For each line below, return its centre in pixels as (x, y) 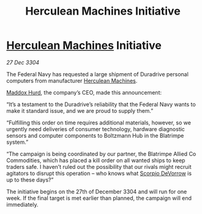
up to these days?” (30, 180)
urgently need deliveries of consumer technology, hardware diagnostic (96, 129)
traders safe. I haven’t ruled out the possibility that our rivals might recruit (99, 166)
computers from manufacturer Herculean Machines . (72, 80)
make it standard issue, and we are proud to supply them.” (80, 110)
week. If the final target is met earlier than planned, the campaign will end (99, 198)
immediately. (22, 204)
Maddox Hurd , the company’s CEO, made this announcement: (84, 92)
